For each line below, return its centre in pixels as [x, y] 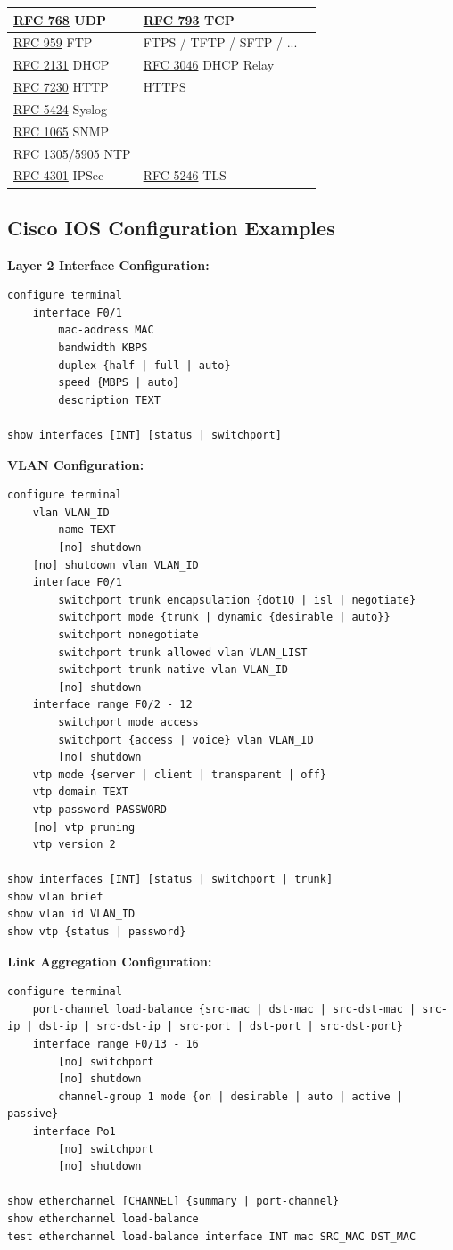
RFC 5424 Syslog [61, 108]
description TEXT [109, 400]
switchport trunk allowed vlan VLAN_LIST [183, 652]
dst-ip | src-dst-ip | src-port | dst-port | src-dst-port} [221, 1027]
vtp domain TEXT [81, 792]
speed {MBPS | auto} [119, 383]
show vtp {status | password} [97, 932]
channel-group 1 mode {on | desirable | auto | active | [231, 1096]
